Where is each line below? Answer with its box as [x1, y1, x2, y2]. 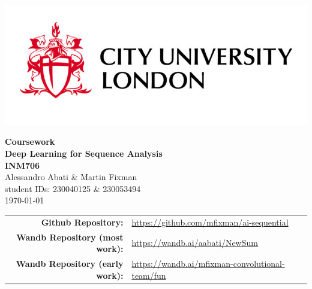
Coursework [5, 135, 55, 148]
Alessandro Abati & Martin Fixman [5, 171, 137, 183]
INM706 [5, 159, 40, 171]
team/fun [131, 269, 166, 281]
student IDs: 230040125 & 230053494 [5, 182, 141, 194]
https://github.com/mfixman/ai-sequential [131, 215, 289, 228]
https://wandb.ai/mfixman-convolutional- [131, 257, 285, 269]
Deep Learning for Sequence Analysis [5, 147, 163, 159]
